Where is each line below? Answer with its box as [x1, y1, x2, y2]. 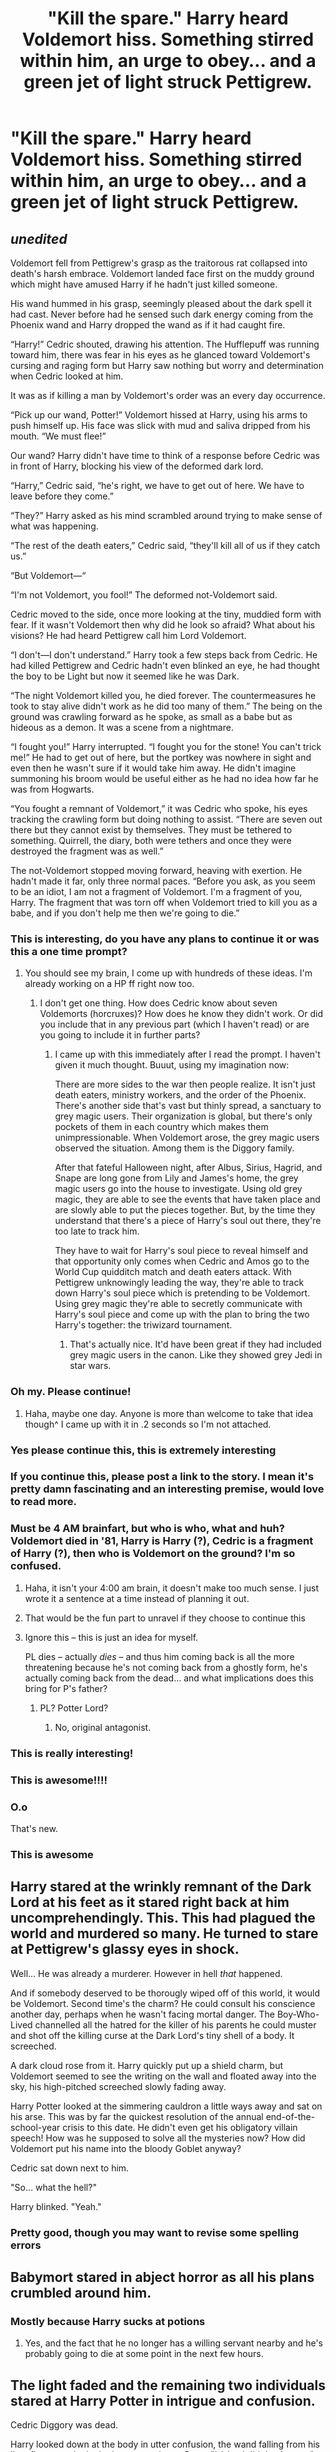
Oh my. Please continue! [10, 1385, 132, 1399]
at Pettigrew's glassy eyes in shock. [10, 1941, 240, 1958]
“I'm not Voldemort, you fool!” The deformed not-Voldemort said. [10, 589, 278, 601]
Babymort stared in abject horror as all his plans [10, 2268, 315, 2286]
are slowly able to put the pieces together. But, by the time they [54, 1204, 316, 1216]
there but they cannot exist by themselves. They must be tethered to [10, 824, 293, 836]
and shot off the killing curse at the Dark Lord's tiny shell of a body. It [10, 2029, 295, 2041]
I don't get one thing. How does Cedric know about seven [39, 997, 278, 1009]
